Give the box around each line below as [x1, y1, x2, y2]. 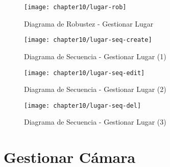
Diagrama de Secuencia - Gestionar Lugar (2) [24, 84, 166, 94]
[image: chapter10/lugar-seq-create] [24, 36, 152, 44]
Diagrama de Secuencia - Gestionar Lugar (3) [24, 116, 166, 127]
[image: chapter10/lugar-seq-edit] [24, 69, 145, 77]
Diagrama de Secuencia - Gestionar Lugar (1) [24, 51, 166, 61]
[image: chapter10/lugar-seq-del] [24, 102, 141, 109]
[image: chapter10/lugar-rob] [24, 4, 127, 11]
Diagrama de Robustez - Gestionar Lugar [24, 18, 154, 29]
